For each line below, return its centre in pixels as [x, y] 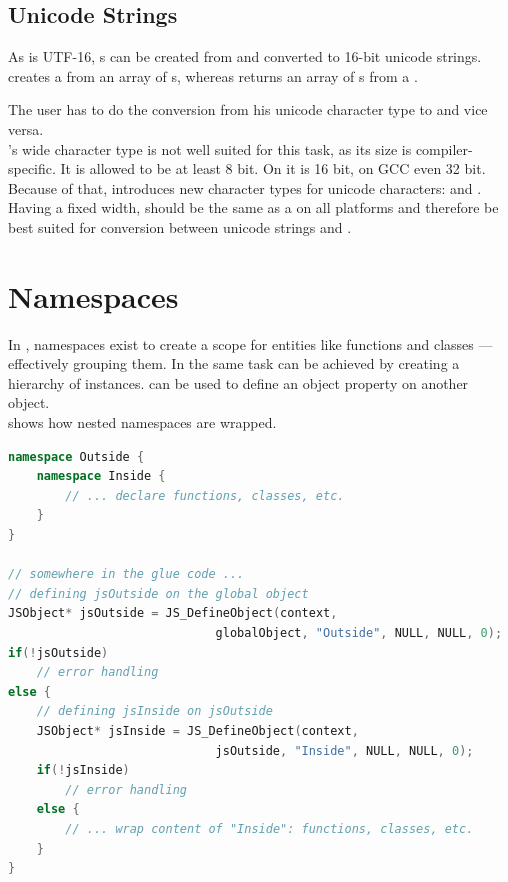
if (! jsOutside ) [58, 652]
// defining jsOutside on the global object [158, 593]
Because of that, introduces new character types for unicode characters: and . [245, 187]
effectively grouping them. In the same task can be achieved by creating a [234, 363]
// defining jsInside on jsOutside [154, 711]
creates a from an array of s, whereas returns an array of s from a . [213, 75]
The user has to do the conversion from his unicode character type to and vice [248, 109]
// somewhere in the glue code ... [126, 574]
